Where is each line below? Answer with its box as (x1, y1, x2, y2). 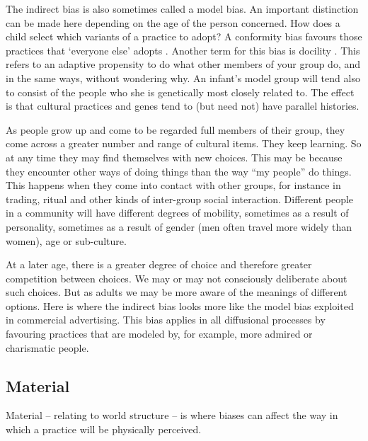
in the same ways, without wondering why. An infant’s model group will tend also (6, 70, 360, 85)
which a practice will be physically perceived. (6, 422, 202, 437)
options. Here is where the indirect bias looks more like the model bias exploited (6, 298, 354, 313)
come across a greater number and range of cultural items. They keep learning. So (6, 136, 362, 151)
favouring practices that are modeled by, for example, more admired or (6, 326, 313, 341)
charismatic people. (6, 340, 89, 355)
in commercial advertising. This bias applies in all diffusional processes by (6, 312, 326, 327)
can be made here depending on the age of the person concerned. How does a (6, 15, 340, 30)
